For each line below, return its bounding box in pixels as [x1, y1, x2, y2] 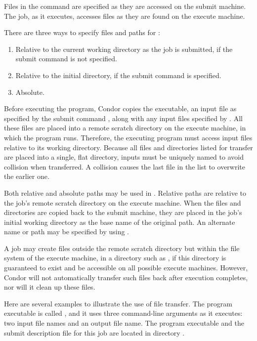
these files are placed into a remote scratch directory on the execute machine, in [4, 123, 246, 133]
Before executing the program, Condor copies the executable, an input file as [4, 103, 237, 114]
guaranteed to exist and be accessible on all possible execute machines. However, [4, 262, 248, 273]
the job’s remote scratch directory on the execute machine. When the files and [4, 197, 241, 208]
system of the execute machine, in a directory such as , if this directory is [4, 253, 226, 263]
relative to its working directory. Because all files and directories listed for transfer [4, 142, 253, 152]
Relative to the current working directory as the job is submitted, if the [15, 43, 233, 54]
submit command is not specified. [15, 53, 117, 64]
